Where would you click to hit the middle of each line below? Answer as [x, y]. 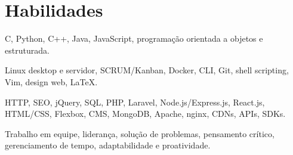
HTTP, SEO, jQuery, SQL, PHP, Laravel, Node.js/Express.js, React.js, [135, 102]
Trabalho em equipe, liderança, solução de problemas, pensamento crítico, [140, 133]
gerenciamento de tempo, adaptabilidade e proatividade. [108, 145]
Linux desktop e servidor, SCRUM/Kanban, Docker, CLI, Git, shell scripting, [147, 70]
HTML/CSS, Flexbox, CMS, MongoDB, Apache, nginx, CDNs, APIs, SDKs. [145, 114]
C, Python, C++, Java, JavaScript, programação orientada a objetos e [134, 38]
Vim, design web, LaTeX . [51, 81]
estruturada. [27, 50]
